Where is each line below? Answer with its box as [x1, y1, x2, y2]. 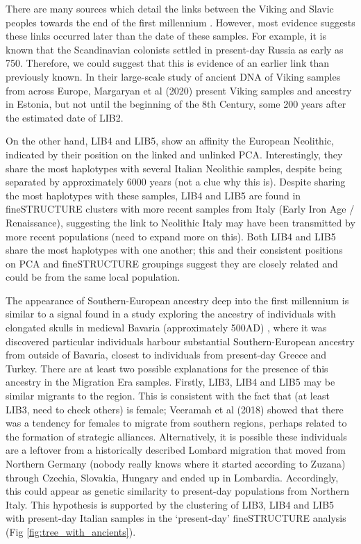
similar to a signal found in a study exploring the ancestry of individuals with [6, 306, 336, 321]
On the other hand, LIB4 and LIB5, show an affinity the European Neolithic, [6, 133, 334, 148]
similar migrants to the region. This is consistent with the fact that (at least [6, 388, 330, 403]
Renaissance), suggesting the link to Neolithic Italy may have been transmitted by [6, 215, 355, 229]
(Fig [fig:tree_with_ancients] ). [6, 524, 136, 538]
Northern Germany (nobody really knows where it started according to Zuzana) [6, 456, 346, 470]
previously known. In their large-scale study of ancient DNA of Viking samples [6, 69, 341, 83]
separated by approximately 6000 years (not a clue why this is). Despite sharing [6, 174, 346, 189]
